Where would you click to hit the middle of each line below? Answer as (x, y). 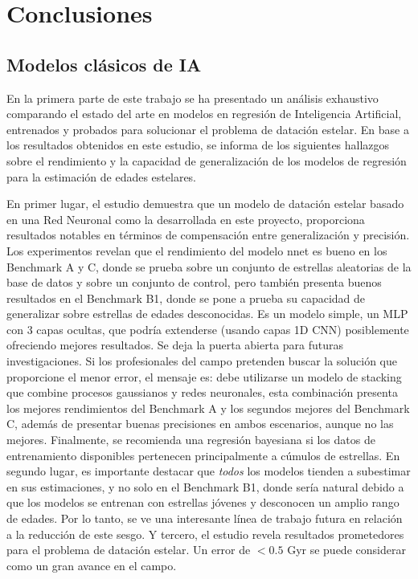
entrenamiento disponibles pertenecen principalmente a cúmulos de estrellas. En (203, 455)
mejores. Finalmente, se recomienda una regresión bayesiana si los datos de (191, 440)
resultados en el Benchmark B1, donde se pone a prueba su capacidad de (186, 298)
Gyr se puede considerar (346, 550)
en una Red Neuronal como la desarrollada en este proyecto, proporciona (186, 219)
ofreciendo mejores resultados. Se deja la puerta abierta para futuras (175, 345)
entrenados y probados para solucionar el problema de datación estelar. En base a (208, 129)
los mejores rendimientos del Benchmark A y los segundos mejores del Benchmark (208, 408)
